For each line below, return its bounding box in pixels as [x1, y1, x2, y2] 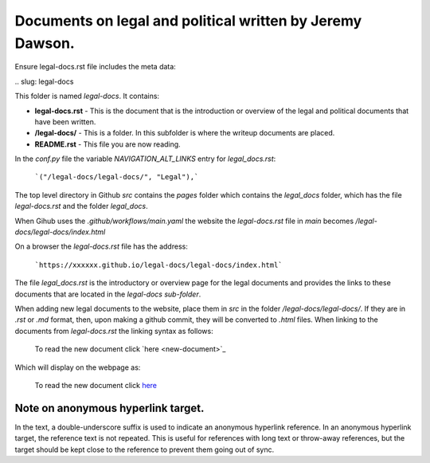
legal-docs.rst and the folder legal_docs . [14, 202, 148, 211]
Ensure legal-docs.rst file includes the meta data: [14, 62, 177, 72]
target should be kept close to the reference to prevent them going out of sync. [14, 445, 275, 454]
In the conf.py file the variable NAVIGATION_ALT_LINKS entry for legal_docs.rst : [14, 154, 276, 163]
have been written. [34, 116, 96, 127]
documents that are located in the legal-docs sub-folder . [14, 289, 201, 299]
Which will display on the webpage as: [14, 363, 141, 372]
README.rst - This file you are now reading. [34, 139, 181, 149]
